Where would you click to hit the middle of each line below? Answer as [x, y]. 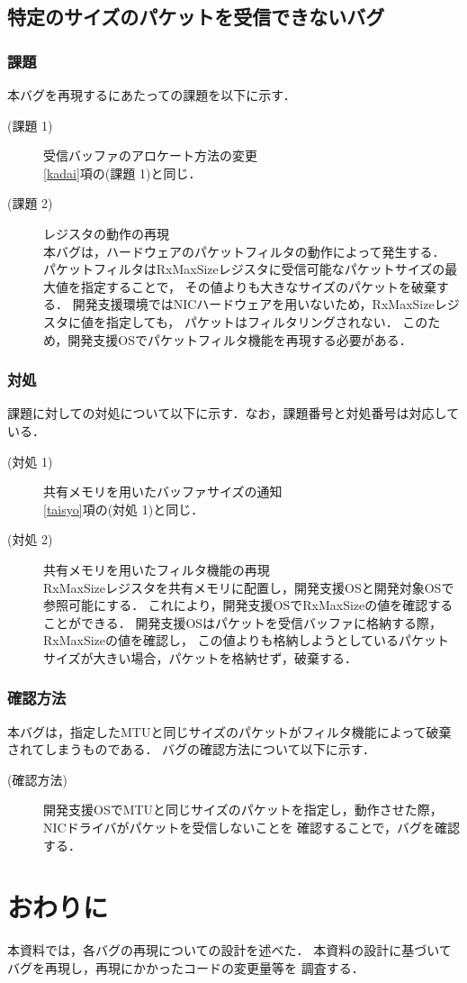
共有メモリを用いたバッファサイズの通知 [163, 491]
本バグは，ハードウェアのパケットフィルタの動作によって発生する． [244, 251]
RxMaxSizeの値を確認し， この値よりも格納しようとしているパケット [246, 640]
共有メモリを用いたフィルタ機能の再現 [157, 569]
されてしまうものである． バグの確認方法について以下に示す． [192, 749]
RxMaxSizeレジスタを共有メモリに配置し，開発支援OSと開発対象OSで [249, 587]
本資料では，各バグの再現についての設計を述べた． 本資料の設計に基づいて [229, 950]
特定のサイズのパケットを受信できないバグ [196, 17]
